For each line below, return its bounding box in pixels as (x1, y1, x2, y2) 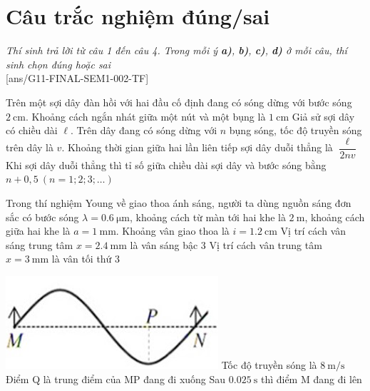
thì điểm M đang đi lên (260, 371, 362, 386)
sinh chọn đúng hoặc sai (6, 56, 111, 71)
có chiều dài (6, 123, 58, 138)
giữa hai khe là (6, 223, 71, 238)
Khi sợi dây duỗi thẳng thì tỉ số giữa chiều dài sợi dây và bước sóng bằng (6, 157, 327, 172)
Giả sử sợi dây (292, 108, 355, 123)
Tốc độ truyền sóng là (221, 357, 317, 372)
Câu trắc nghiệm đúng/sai (6, 1, 270, 31)
